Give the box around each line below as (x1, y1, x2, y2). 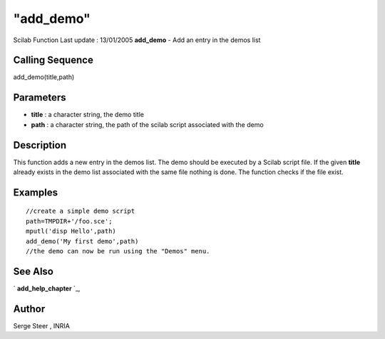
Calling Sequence (13, 54, 94, 66)
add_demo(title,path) (13, 73, 75, 81)
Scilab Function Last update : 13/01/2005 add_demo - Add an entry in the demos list (13, 36, 261, 44)
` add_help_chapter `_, (13, 284, 81, 293)
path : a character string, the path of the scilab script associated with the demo (31, 120, 264, 128)
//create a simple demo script (26, 207, 135, 216)
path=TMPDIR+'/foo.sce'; (26, 217, 113, 225)
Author (13, 303, 46, 315)
